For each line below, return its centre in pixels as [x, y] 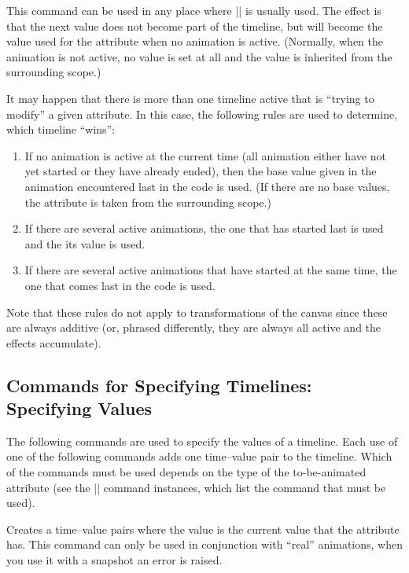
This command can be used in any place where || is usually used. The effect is [194, 10]
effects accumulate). [54, 342]
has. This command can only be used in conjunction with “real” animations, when [204, 544]
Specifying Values [79, 408]
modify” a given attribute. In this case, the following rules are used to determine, [202, 114]
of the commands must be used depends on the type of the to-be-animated [186, 472]
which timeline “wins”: [61, 129]
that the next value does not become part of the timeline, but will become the [195, 26]
